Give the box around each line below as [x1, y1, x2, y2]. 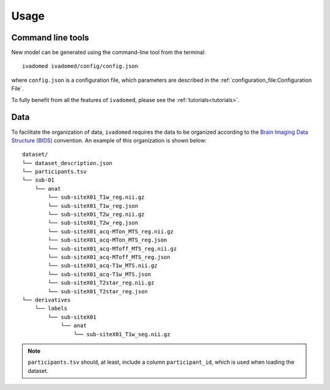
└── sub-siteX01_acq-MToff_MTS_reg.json [48, 254, 170, 260]
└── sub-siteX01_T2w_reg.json [48, 219, 139, 226]
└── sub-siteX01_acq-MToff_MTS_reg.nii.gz [48, 245, 177, 252]
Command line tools [11, 32, 89, 43]
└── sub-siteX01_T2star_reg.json [48, 288, 148, 295]
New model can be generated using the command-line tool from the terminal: [11, 49, 206, 56]
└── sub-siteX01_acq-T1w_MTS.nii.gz [48, 262, 158, 269]
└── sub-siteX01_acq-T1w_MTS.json [48, 271, 152, 278]
